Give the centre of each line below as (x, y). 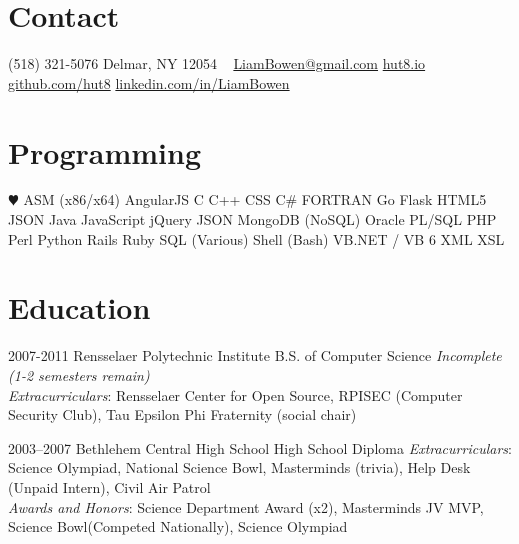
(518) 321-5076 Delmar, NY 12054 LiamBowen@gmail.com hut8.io (217, 63)
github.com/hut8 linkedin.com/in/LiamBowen (149, 82)
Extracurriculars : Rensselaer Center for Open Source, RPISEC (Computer (235, 394)
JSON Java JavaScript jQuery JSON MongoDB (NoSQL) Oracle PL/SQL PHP (252, 219)
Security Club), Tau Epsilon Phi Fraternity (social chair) (182, 414)
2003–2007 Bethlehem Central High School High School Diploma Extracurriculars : (260, 447)
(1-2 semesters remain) (79, 374)
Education (79, 307)
